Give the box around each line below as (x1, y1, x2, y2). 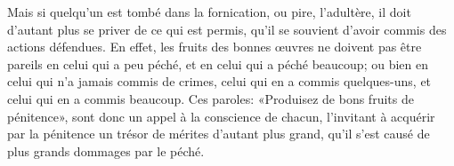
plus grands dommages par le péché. (7, 141, 205, 160)
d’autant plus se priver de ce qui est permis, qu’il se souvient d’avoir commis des (7, 20, 447, 38)
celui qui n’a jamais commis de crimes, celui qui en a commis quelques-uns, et (7, 72, 432, 91)
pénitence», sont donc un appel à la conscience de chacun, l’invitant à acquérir (7, 107, 435, 125)
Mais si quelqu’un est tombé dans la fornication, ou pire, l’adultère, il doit (7, 3, 411, 20)
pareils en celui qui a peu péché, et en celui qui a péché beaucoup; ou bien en (7, 54, 428, 73)
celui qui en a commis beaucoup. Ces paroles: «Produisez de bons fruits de (7, 89, 414, 107)
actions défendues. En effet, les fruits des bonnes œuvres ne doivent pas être (7, 37, 422, 56)
